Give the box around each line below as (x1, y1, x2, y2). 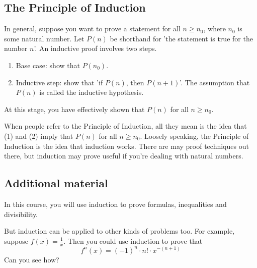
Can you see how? (4, 254, 59, 264)
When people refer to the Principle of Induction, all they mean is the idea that (4, 121, 247, 131)
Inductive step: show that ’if (16, 77, 103, 87)
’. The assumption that (180, 77, 250, 87)
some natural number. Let (4, 33, 84, 43)
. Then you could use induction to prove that (63, 235, 203, 246)
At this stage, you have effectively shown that (4, 103, 145, 114)
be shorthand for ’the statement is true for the (110, 33, 253, 43)
